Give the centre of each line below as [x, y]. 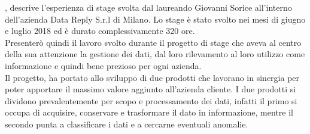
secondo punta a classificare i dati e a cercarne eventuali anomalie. [127, 124]
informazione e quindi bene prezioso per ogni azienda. [103, 65]
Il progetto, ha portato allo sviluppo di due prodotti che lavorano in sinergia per [152, 77]
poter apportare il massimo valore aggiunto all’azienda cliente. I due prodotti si [151, 89]
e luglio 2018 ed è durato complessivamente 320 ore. [100, 31]
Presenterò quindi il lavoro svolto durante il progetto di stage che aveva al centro [153, 42]
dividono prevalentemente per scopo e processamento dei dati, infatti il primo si [151, 100]
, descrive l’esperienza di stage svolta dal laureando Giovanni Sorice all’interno [148, 7]
